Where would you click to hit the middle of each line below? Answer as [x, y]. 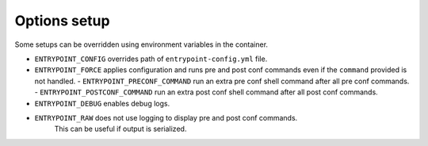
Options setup [62, 21]
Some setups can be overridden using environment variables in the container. [141, 44]
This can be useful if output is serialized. [120, 129]
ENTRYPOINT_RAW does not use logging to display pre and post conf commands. [166, 117]
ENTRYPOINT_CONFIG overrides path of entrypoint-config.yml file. [151, 59]
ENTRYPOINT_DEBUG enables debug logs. [102, 103]
